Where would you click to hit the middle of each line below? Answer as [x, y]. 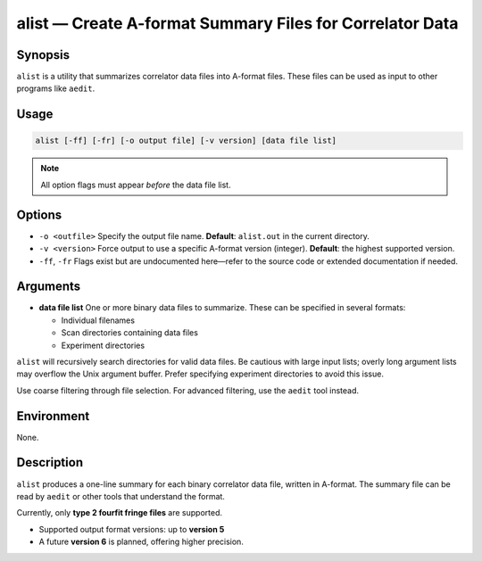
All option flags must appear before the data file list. [136, 185]
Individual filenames [98, 320]
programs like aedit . [56, 88]
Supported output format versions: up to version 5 [132, 529]
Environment [53, 416]
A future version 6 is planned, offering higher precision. [141, 542]
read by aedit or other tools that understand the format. [120, 496]
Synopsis [43, 55]
